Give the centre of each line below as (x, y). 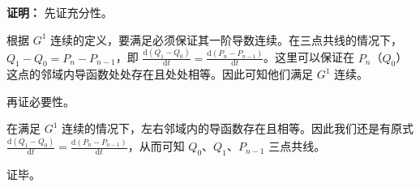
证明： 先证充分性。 (60, 12)
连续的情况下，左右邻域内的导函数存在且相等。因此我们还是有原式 (238, 128)
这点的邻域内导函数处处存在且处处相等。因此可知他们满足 (160, 74)
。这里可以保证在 (309, 57)
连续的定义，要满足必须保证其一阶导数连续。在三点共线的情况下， (227, 39)
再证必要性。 (41, 101)
